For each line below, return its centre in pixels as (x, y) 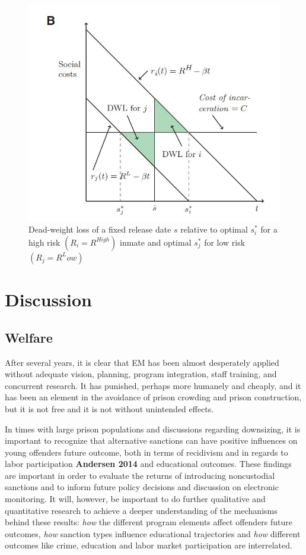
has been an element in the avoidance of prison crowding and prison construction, (153, 397)
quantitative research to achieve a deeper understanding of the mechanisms (141, 510)
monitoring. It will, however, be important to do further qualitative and (135, 499)
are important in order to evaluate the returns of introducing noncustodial (140, 475)
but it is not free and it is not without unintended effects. (109, 408)
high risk (44, 242)
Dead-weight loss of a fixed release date (100, 229)
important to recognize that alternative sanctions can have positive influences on (151, 440)
